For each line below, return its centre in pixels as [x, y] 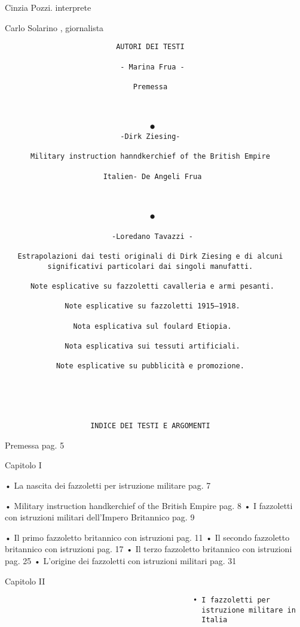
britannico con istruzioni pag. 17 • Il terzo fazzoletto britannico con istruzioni [149, 549]
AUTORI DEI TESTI [150, 47]
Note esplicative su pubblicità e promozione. [150, 366]
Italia [215, 620]
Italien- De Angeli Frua [152, 176]
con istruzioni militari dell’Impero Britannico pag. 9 [100, 517]
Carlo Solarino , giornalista [54, 27]
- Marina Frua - [152, 67]
